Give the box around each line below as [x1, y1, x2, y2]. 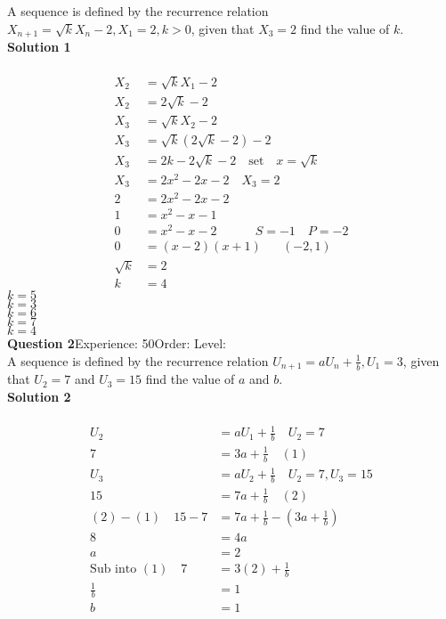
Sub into [90, 563, 137, 576]
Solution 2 [7, 387, 71, 405]
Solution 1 [7, 37, 71, 56]
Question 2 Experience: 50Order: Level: [7, 334, 226, 353]
